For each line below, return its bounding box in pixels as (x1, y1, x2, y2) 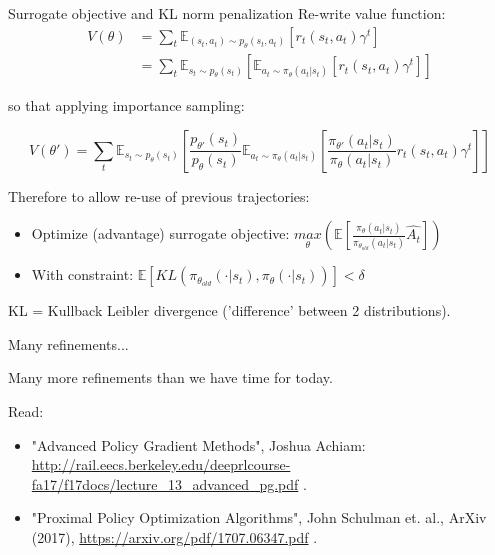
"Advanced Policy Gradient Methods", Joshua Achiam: (31, 434, 366, 455)
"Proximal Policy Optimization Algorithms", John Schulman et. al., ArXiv (31, 507, 487, 528)
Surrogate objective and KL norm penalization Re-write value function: (8, 3, 446, 23)
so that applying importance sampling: (8, 95, 245, 116)
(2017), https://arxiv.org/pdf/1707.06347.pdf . (31, 527, 318, 547)
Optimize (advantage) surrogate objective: (31, 223, 290, 244)
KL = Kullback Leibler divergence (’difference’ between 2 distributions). (8, 300, 451, 321)
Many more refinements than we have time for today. (8, 367, 333, 388)
